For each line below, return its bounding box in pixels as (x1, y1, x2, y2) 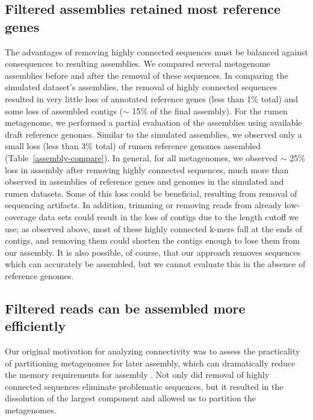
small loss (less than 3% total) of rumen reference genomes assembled (5, 140, 261, 152)
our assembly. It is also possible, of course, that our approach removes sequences (5, 246, 301, 258)
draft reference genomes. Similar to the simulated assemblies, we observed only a (5, 128, 302, 140)
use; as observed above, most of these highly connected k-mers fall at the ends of (5, 222, 303, 235)
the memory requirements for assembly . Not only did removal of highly (5, 368, 270, 381)
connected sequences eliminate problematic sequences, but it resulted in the (5, 380, 284, 392)
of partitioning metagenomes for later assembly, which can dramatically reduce (5, 356, 296, 369)
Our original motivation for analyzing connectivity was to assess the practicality (5, 345, 300, 357)
